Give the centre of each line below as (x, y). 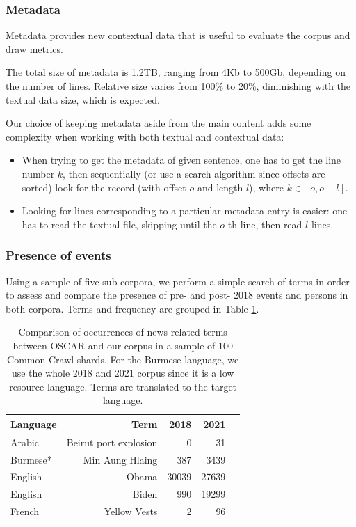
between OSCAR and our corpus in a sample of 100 (123, 345)
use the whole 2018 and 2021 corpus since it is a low (123, 373)
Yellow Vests (131, 511)
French (25, 511)
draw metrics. (34, 48)
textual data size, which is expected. (83, 99)
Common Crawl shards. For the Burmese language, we (123, 359)
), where (266, 187)
